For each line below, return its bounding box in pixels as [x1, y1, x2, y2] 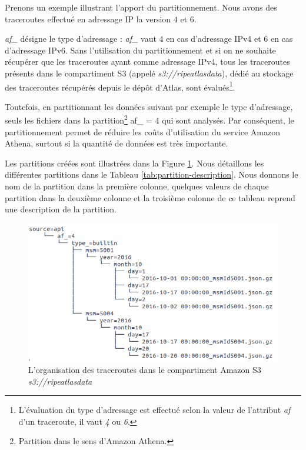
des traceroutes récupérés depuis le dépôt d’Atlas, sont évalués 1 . [5, 79, 235, 93]
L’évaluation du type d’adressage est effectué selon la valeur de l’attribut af [18, 404, 291, 416]
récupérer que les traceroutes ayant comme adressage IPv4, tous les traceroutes [5, 55, 290, 68]
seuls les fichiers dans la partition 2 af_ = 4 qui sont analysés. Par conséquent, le [5, 112, 294, 126]
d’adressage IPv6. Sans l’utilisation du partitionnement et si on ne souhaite [5, 44, 276, 56]
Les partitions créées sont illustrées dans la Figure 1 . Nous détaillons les [5, 156, 264, 169]
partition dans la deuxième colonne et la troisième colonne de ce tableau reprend [5, 191, 295, 204]
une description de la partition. [5, 203, 117, 215]
